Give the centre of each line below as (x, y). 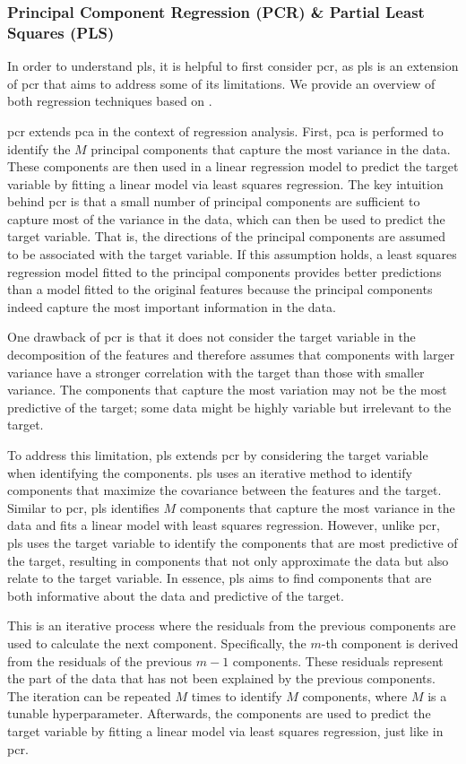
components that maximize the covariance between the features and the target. (224, 490)
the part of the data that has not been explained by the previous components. (221, 678)
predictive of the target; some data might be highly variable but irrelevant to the (229, 407)
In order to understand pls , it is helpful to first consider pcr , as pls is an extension (233, 66)
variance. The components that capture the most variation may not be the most (227, 390)
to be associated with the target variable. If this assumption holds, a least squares (232, 254)
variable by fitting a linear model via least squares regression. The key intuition (225, 183)
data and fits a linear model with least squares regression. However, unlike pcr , (224, 525)
